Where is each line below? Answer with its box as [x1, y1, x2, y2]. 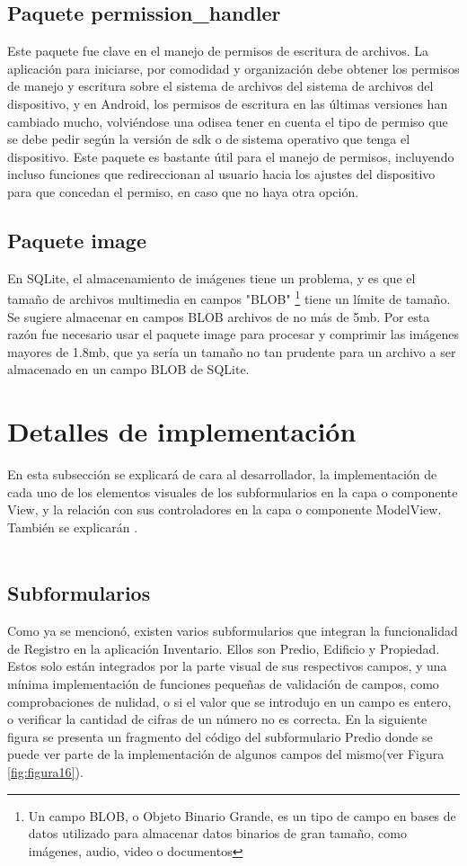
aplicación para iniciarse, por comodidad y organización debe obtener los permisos [7, 58, 460, 77]
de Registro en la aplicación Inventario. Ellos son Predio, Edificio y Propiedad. [7, 638, 440, 657]
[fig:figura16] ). [7, 763, 84, 781]
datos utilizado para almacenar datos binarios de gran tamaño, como [28, 824, 407, 843]
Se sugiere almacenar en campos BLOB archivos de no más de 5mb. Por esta [7, 307, 430, 326]
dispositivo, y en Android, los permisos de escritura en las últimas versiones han [7, 94, 448, 112]
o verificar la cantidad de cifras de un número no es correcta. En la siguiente [7, 710, 427, 728]
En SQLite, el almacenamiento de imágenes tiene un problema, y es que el [7, 268, 416, 287]
